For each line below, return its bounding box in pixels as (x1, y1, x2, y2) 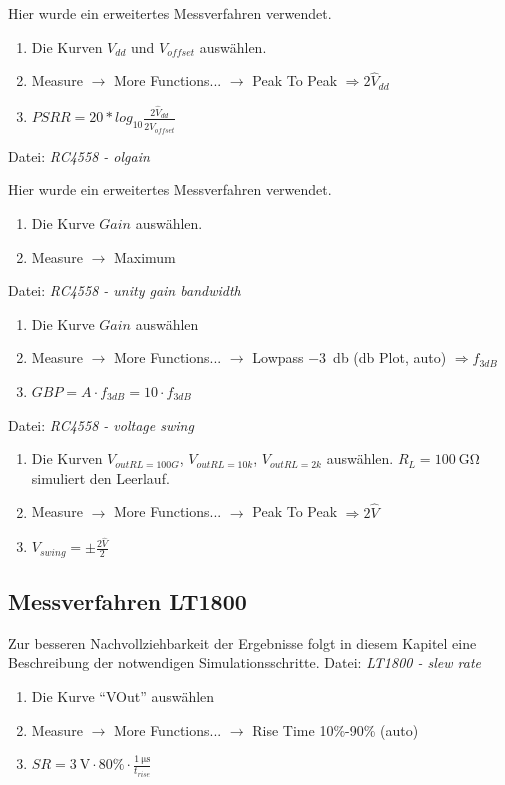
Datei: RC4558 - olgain (8, 145, 150, 166)
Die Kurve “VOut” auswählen (31, 686, 215, 707)
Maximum (113, 246, 176, 267)
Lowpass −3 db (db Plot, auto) (252, 347, 447, 368)
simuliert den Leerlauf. (31, 467, 170, 488)
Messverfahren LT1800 (8, 586, 247, 617)
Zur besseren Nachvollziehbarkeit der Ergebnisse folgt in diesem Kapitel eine (8, 632, 477, 653)
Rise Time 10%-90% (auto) (252, 719, 419, 740)
